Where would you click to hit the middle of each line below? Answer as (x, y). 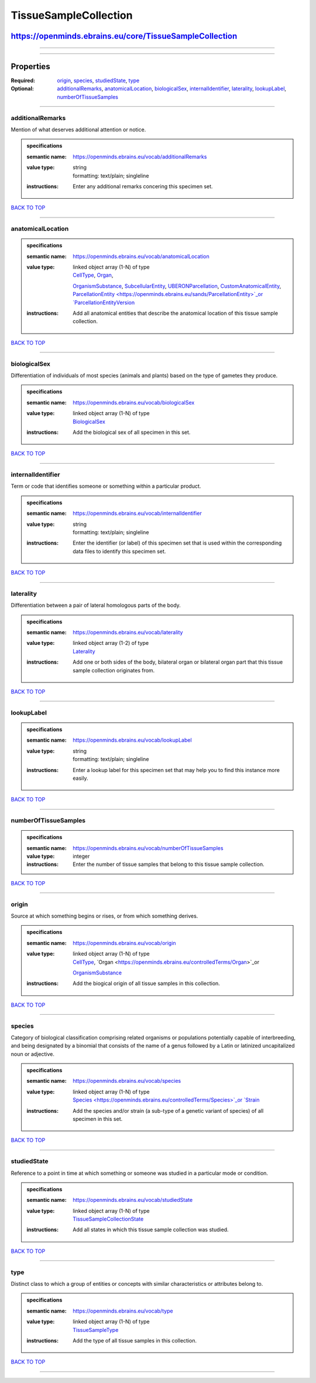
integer (81, 857)
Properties (30, 67)
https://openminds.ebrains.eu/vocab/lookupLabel (133, 740)
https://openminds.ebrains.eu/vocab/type (123, 1311)
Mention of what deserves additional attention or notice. (78, 130)
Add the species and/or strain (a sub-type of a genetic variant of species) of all (168, 1110)
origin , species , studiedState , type (98, 81)
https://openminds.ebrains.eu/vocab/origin (124, 943)
